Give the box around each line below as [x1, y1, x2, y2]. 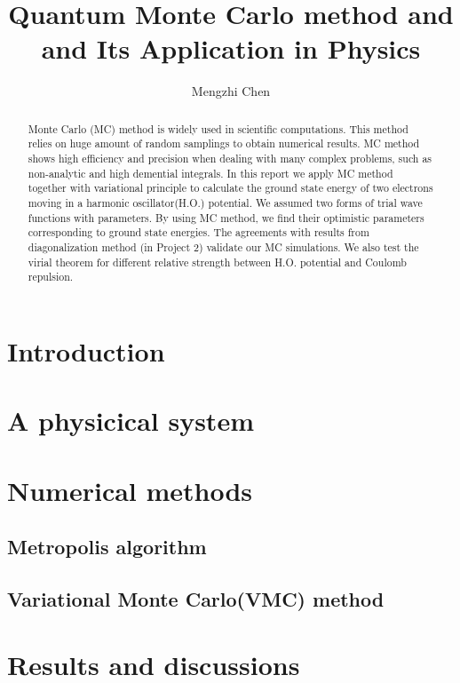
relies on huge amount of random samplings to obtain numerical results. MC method [28, 136, 420, 151]
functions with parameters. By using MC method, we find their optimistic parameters [28, 210, 424, 225]
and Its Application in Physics [41, 30, 421, 67]
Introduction [7, 332, 165, 369]
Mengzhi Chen [191, 82, 271, 100]
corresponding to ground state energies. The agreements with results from [28, 225, 369, 240]
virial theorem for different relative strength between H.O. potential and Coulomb [28, 254, 407, 269]
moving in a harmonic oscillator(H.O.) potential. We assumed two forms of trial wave [28, 195, 423, 210]
